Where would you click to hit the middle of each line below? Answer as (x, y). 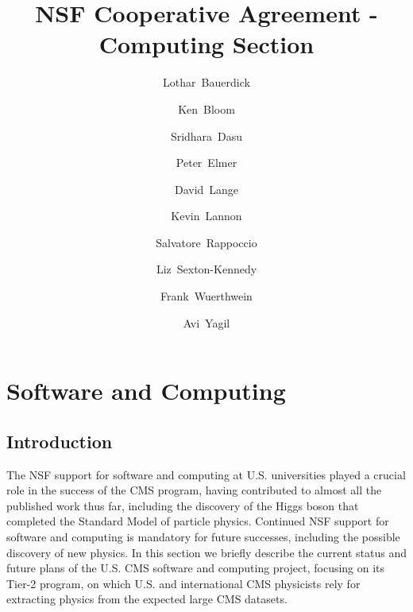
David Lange (206, 189)
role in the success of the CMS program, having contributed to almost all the (194, 490)
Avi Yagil (206, 322)
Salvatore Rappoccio (206, 242)
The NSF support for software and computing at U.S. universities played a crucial (206, 474)
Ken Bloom (206, 108)
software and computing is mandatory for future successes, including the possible (203, 537)
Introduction (60, 441)
